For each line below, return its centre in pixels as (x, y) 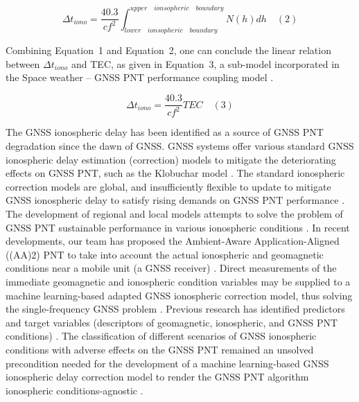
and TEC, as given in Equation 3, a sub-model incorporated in (205, 63)
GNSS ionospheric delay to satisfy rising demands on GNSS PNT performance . (175, 200)
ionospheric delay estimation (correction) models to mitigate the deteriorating (171, 159)
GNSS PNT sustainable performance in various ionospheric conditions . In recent (178, 227)
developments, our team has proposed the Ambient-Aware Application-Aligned (173, 241)
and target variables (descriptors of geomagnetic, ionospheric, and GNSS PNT (172, 322)
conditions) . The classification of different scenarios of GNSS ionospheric (161, 336)
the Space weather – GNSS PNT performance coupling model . (140, 77)
